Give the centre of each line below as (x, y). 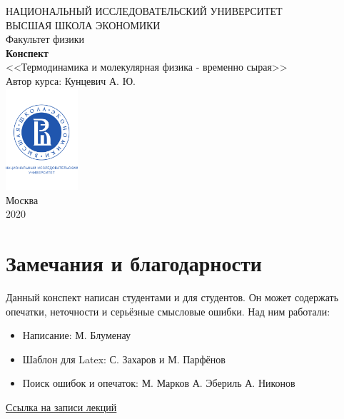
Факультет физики (45, 39)
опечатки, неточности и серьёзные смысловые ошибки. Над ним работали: (168, 311)
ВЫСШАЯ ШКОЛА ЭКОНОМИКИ (83, 25)
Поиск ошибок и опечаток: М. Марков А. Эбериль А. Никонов (159, 383)
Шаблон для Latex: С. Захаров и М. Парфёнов (124, 359)
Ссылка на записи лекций (61, 407)
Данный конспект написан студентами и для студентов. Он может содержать (172, 297)
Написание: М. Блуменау (76, 335)
